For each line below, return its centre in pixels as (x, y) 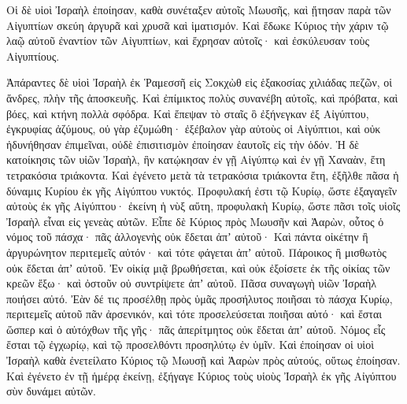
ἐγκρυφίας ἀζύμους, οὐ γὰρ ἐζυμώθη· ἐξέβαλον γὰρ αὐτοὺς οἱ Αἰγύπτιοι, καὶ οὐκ (194, 129)
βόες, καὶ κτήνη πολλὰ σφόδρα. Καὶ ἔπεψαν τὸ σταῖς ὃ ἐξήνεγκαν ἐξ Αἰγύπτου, (188, 113)
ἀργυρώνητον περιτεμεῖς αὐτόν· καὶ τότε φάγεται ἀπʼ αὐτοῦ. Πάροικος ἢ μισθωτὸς (196, 252)
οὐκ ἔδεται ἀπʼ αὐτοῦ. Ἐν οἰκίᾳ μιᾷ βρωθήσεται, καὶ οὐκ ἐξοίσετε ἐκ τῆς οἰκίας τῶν (198, 267)
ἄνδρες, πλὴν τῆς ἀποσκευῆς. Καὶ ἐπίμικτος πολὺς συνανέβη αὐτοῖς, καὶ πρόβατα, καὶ (202, 97)
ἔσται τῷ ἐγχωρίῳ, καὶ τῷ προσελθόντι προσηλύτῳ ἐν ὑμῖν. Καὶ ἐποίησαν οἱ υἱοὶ (190, 345)
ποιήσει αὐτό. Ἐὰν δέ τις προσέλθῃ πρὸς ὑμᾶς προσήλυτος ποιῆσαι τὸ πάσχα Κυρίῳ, (200, 298)
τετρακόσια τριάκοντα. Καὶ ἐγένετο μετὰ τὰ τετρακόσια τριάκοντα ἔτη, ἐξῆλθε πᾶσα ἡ (203, 174)
